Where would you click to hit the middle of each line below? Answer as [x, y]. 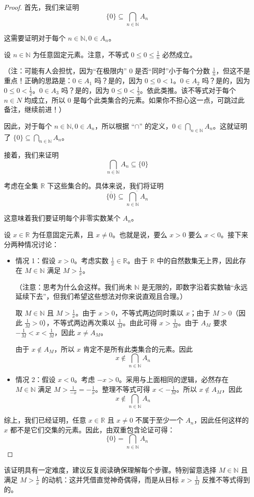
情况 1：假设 [35, 260]
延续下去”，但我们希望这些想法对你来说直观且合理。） [101, 296]
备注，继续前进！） [35, 109]
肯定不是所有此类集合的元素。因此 [138, 349]
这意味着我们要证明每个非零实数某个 [62, 218]
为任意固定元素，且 [63, 235]
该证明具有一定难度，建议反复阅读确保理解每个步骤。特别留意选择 [110, 470]
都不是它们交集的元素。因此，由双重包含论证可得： [92, 429]
